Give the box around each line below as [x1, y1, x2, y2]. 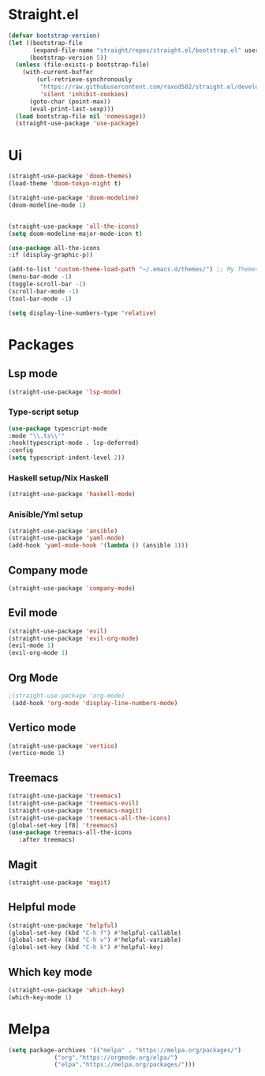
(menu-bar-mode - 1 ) [8, 273, 73, 281]
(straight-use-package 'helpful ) [8, 921, 118, 929]
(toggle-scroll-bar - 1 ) [8, 280, 87, 288]
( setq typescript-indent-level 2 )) [8, 454, 125, 462]
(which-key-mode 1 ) [8, 993, 73, 1001]
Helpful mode [8, 901, 77, 914]
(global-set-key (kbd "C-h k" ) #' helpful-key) [8, 943, 164, 951]
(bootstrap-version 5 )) [28, 54, 108, 62]
